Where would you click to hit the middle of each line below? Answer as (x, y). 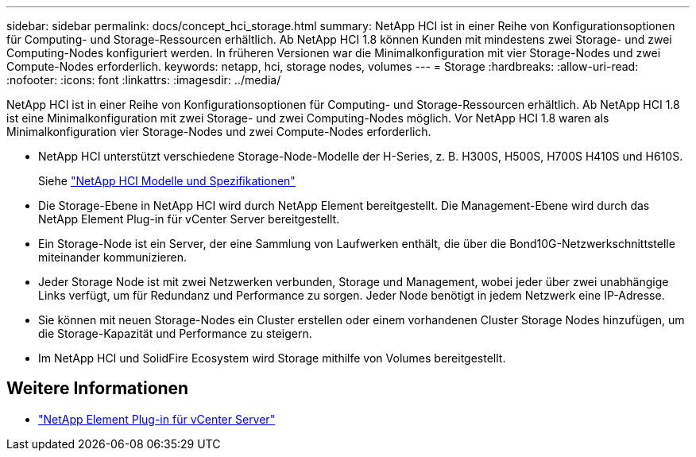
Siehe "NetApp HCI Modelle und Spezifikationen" (167, 181)
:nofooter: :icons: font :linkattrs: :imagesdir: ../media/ (144, 80)
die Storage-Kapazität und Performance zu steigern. (175, 333)
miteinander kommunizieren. (113, 257)
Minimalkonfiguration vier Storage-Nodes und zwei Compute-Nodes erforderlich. (219, 132)
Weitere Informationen (98, 389)
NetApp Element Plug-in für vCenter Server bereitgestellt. (189, 219)
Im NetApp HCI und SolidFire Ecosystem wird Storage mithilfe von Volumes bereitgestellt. (272, 358)
